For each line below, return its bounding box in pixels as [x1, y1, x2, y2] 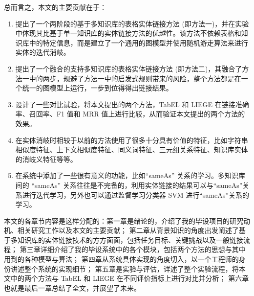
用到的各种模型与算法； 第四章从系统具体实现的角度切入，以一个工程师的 [4, 254, 239, 264]
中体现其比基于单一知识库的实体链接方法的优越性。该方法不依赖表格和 [15, 28, 241, 38]
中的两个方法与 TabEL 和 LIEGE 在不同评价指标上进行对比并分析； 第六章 [10, 273, 249, 283]
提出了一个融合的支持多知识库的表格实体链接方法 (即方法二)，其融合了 [15, 63, 242, 73]
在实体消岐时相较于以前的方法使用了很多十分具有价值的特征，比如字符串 [15, 135, 248, 145]
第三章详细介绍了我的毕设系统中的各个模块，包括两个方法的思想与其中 [20, 244, 246, 254]
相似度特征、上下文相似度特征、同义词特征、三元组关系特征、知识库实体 [15, 144, 248, 155]
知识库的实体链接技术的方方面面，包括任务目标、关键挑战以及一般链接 [17, 234, 243, 245]
